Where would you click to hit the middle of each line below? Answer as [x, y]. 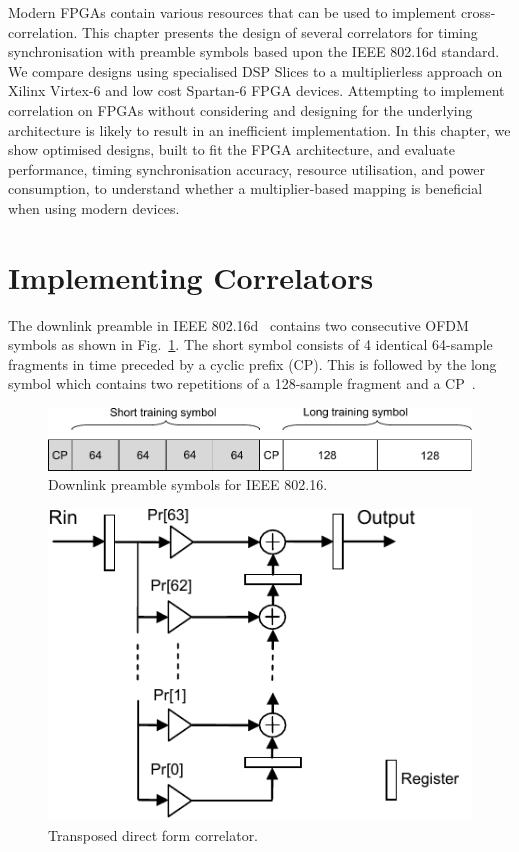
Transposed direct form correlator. [153, 834]
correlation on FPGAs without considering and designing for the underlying [240, 109]
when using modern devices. [94, 207]
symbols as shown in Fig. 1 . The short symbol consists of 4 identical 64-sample [250, 344]
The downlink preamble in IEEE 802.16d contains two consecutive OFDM [238, 324]
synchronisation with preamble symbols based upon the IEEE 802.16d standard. [254, 51]
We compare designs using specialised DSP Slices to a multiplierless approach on [255, 70]
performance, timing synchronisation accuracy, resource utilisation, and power [247, 168]
